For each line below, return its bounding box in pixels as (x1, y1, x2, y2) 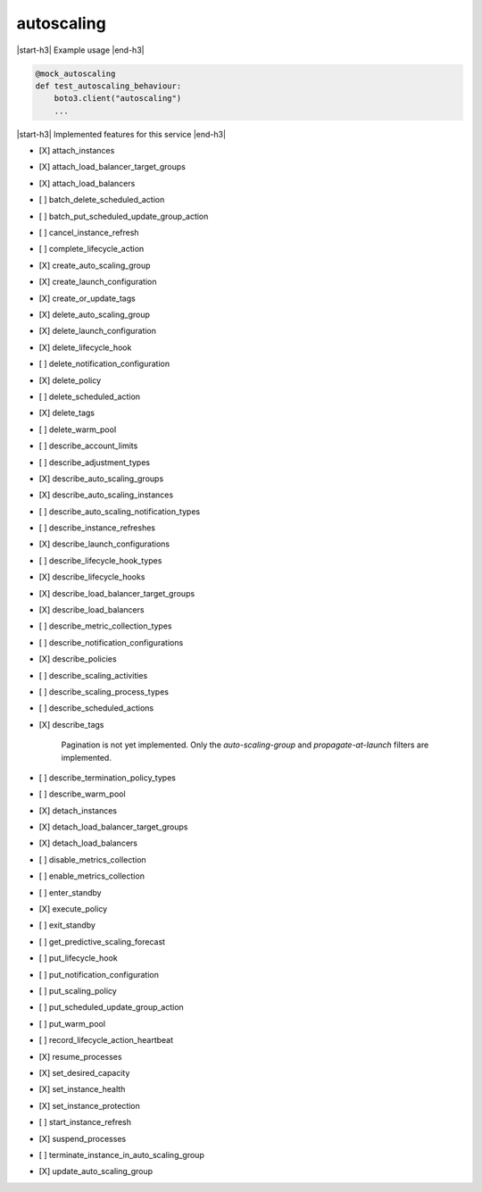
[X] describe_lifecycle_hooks (38, 571, 145, 582)
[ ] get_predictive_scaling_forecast (38, 936, 165, 946)
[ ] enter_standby (38, 887, 102, 897)
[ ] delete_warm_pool (38, 424, 117, 435)
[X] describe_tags (38, 719, 104, 729)
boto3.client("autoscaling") (54, 94, 182, 104)
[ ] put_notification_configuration (38, 969, 160, 979)
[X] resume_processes (38, 1051, 122, 1062)
